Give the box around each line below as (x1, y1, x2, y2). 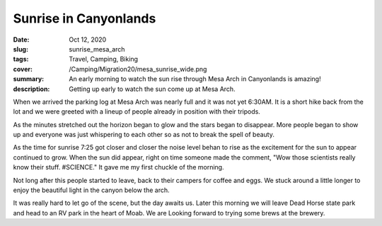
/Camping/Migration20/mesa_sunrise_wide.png (69, 64, 207, 73)
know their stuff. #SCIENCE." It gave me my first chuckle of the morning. (13, 163, 224, 172)
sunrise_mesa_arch (69, 44, 125, 53)
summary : (13, 75, 45, 83)
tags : (13, 55, 29, 64)
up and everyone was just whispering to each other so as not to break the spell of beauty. (13, 131, 275, 139)
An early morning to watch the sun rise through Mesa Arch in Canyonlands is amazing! (69, 75, 321, 83)
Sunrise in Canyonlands (13, 11, 156, 26)
